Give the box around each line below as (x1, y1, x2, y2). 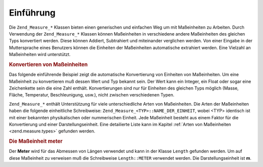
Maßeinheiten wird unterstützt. (9, 52, 71, 57)
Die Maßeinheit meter (9, 138, 63, 145)
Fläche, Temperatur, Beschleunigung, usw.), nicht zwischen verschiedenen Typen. (9, 92, 175, 98)
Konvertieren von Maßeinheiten (9, 61, 88, 68)
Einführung (9, 7, 56, 18)
